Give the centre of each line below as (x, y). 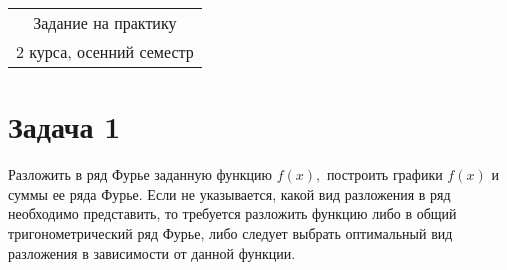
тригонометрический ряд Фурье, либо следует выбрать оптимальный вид (230, 232)
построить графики (384, 174)
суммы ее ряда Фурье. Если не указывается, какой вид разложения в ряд (229, 193)
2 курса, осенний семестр (105, 51)
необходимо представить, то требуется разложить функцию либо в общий (232, 213)
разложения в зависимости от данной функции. (152, 252)
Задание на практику (105, 22)
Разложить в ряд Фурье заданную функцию (140, 174)
